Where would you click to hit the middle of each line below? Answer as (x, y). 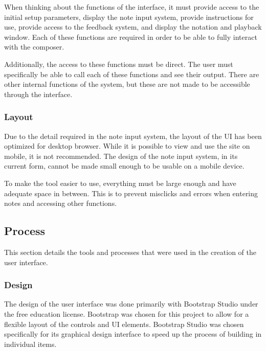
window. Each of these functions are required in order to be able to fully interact (131, 37)
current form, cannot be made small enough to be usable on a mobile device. (124, 166)
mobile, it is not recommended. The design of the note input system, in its (121, 156)
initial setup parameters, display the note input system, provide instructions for (129, 17)
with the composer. (34, 47)
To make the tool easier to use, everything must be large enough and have (120, 183)
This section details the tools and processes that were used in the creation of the (130, 252)
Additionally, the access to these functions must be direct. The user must (119, 64)
